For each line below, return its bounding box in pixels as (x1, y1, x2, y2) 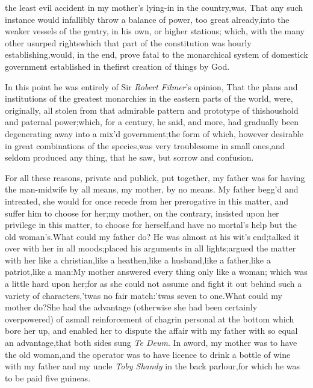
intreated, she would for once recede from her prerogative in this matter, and (5, 194, 289, 207)
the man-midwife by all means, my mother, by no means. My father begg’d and (5, 183, 299, 196)
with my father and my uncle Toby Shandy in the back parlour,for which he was (5, 360, 300, 372)
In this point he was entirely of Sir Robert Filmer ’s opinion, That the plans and (5, 80, 298, 93)
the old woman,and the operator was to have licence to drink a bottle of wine (5, 348, 291, 360)
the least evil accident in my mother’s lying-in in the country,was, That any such (5, 1, 303, 13)
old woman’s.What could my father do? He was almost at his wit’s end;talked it (5, 230, 300, 242)
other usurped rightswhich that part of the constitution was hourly (5, 36, 252, 49)
